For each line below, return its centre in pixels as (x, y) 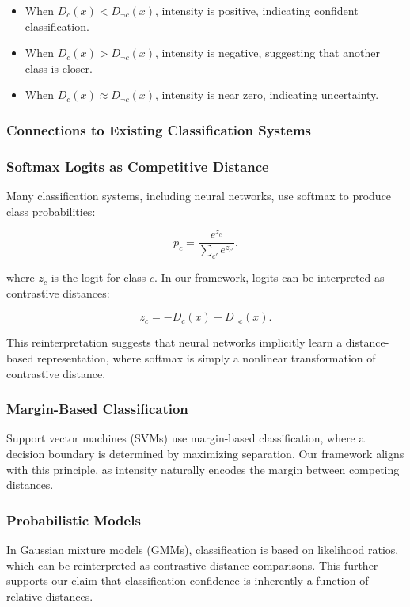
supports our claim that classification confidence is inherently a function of (188, 580)
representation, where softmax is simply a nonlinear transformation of (206, 357)
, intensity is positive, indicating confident (257, 10)
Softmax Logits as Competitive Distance (138, 166)
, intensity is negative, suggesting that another (268, 53)
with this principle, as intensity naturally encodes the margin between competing (203, 469)
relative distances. (50, 596)
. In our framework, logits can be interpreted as (270, 277)
